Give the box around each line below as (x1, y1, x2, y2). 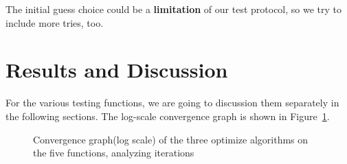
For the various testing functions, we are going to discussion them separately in (5, 95, 339, 110)
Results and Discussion (5, 56, 228, 84)
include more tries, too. (5, 15, 104, 30)
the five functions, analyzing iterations (33, 145, 194, 160)
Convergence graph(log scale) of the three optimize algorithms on (33, 132, 309, 146)
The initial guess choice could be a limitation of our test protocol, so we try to (5, 2, 342, 16)
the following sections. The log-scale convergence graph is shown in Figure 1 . (5, 108, 330, 123)
